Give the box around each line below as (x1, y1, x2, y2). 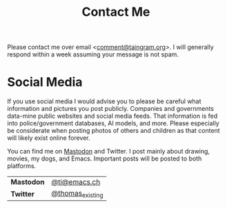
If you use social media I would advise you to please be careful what (7, 97, 201, 105)
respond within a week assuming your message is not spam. (7, 50, 179, 59)
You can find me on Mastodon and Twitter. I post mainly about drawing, (7, 147, 210, 156)
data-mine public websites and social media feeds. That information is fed (7, 112, 218, 121)
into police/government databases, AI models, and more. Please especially (7, 119, 219, 127)
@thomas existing (51, 189, 103, 200)
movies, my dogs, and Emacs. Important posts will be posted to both (7, 154, 202, 163)
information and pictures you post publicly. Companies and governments (7, 105, 214, 113)
